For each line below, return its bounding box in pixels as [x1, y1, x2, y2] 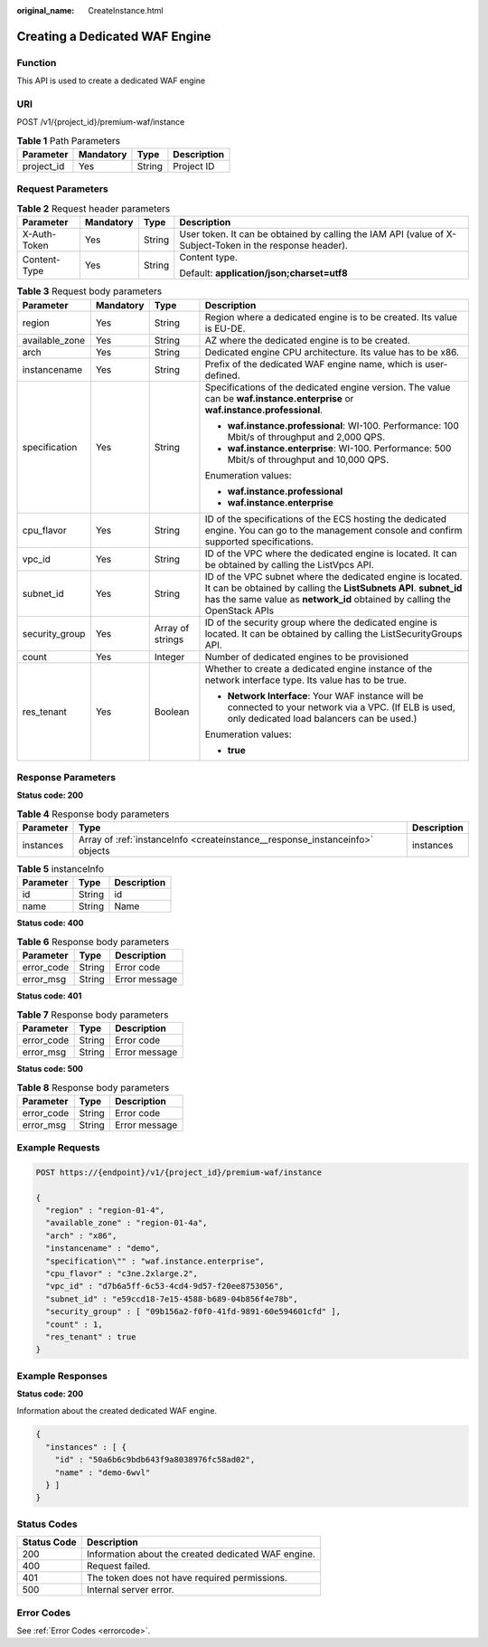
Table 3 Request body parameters [16, 285, 163, 298]
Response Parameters [16, 771, 117, 783]
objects [78, 845, 110, 857]
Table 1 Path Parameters [16, 134, 121, 147]
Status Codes [16, 1518, 78, 1530]
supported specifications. [204, 535, 314, 547]
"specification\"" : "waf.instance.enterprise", [45, 1255, 266, 1266]
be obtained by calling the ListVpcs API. [204, 558, 374, 571]
